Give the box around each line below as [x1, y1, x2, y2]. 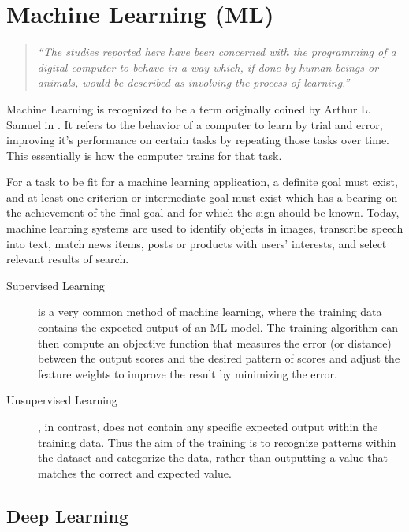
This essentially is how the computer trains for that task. [6, 147, 282, 163]
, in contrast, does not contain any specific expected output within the [38, 419, 378, 434]
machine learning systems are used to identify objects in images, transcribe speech [6, 220, 403, 236]
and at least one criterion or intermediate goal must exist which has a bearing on [6, 188, 398, 205]
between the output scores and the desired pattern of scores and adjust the [38, 350, 400, 366]
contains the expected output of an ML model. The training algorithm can [38, 319, 398, 336]
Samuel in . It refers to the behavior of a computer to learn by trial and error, [6, 116, 383, 132]
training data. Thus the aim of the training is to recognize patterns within [38, 433, 396, 450]
